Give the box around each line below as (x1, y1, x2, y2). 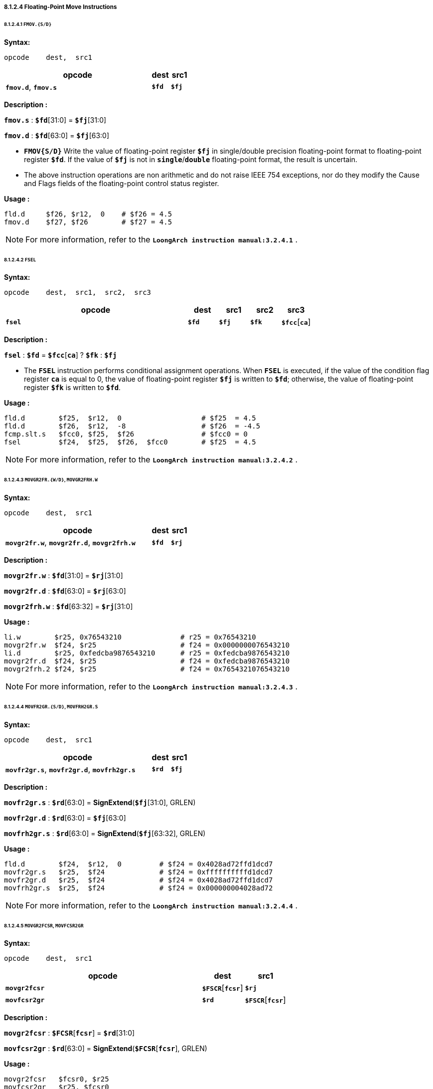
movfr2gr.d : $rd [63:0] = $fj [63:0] (4, 813, 126, 822)
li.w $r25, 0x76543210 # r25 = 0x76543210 (4, 633, 256, 642)
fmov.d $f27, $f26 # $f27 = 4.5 (4, 218, 172, 226)
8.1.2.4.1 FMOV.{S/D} (4, 21, 52, 27)
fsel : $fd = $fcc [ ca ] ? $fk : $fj (4, 351, 117, 360)
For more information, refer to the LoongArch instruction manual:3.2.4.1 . (25, 234, 298, 244)
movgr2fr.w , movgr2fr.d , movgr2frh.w (5, 537, 136, 548)
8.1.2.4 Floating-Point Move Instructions (4, 3, 117, 10)
